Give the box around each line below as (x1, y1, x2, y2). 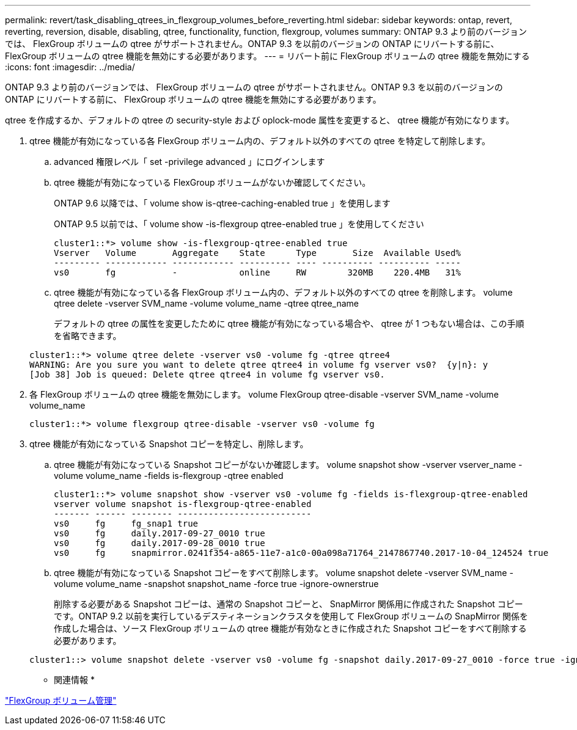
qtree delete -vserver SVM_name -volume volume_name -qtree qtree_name (54, 298, 359, 308)
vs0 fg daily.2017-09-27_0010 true (54, 528, 265, 538)
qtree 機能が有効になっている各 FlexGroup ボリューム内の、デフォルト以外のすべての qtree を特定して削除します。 (29, 136, 491, 146)
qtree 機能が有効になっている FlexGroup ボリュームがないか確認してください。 (54, 177, 371, 188)
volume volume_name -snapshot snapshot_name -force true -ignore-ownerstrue (54, 579, 379, 589)
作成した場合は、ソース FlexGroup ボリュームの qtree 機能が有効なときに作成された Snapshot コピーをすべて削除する (54, 623, 527, 633)
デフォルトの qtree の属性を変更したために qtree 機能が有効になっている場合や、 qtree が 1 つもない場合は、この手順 (54, 318, 524, 329)
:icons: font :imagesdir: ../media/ (5, 62, 135, 72)
